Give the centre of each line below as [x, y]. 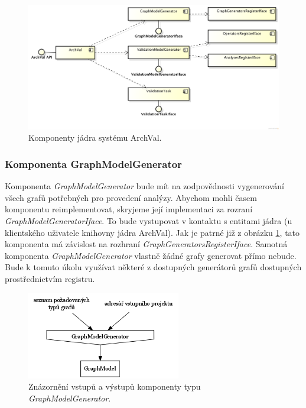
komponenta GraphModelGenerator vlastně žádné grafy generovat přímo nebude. [151, 255]
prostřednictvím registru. [50, 278]
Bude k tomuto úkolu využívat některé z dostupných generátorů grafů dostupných [153, 267]
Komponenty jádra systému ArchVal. [95, 137]
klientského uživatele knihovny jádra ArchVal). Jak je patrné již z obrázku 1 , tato [152, 232]
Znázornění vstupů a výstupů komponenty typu [115, 386]
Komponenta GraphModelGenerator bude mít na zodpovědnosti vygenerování [145, 186]
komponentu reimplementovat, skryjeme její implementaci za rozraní [129, 209]
